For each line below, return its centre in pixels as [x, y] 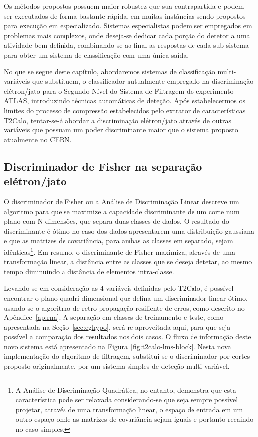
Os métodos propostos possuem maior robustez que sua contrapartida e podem [124, 6]
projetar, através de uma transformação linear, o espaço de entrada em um [129, 409]
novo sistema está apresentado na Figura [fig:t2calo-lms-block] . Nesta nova [118, 346]
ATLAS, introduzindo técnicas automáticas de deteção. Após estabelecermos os [125, 100]
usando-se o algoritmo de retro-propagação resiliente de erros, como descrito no [124, 307]
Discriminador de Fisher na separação [103, 166]
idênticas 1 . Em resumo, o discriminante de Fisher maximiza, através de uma [120, 251]
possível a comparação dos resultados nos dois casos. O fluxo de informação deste [128, 337]
